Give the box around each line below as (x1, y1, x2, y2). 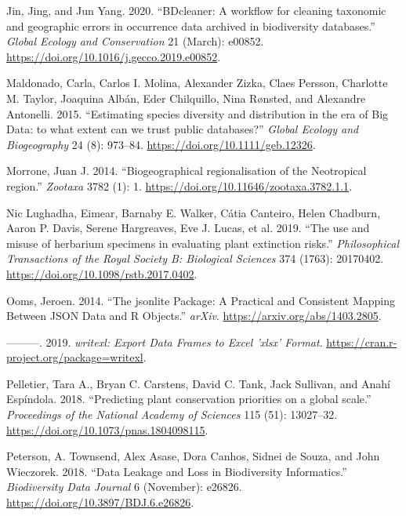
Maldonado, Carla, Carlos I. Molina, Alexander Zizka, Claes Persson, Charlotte (6, 74, 388, 91)
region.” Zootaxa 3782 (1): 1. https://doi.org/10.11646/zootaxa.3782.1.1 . (6, 177, 353, 194)
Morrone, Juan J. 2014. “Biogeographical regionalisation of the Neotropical (6, 162, 367, 179)
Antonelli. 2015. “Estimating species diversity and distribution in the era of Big (6, 105, 389, 122)
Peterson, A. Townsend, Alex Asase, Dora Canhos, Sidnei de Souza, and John (6, 448, 380, 464)
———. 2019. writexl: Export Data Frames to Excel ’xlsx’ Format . (6, 333, 323, 350)
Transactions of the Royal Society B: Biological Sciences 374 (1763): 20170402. (6, 250, 384, 267)
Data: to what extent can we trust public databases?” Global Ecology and (6, 121, 359, 137)
